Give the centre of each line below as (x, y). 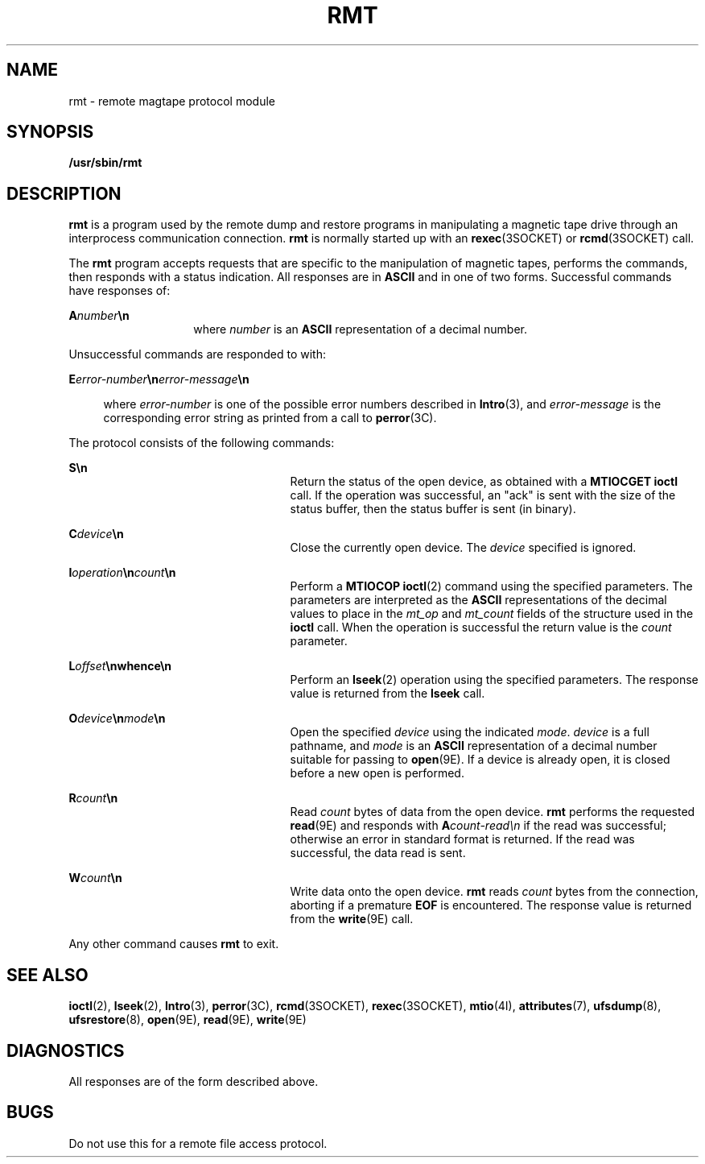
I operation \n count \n (122, 573)
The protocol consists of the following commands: (202, 443)
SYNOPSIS (50, 132)
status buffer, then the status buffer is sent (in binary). (433, 509)
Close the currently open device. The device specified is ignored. (463, 548)
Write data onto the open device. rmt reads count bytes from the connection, (494, 892)
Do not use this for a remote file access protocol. (198, 1143)
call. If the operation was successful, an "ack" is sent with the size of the (483, 495)
